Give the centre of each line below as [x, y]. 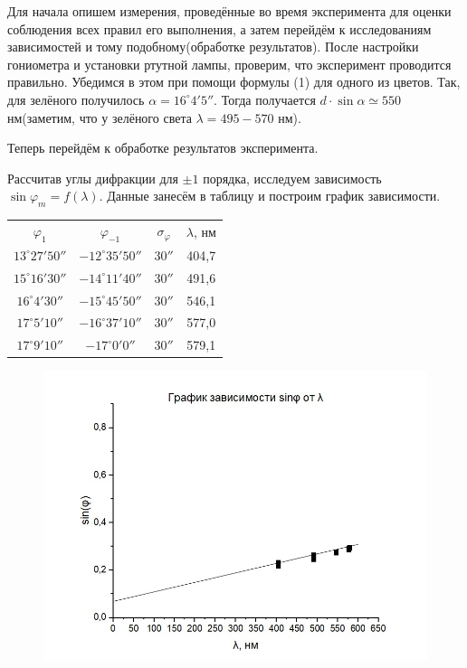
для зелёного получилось [76, 99]
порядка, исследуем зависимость [292, 178]
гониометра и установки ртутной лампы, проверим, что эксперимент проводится [229, 64]
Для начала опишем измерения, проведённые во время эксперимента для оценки [229, 11]
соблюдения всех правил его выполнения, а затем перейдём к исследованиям [219, 28]
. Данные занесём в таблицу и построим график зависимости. [270, 196]
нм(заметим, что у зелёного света [100, 117]
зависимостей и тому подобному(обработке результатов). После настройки [213, 47]
